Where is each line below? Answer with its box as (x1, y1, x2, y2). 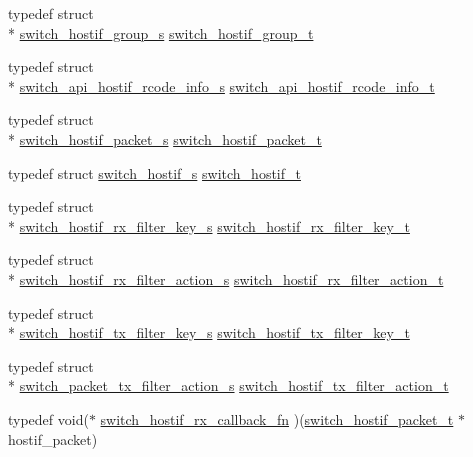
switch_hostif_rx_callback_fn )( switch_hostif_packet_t (100, 408, 454, 429)
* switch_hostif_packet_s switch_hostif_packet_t (8, 128, 322, 149)
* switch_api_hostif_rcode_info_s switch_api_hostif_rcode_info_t (8, 75, 435, 96)
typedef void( (8, 408, 89, 429)
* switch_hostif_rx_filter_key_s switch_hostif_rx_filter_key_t (8, 215, 410, 236)
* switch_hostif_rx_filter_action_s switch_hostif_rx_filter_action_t (8, 268, 444, 289)
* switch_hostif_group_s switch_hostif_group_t (8, 22, 314, 43)
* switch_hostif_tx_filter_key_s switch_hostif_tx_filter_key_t (8, 322, 410, 343)
